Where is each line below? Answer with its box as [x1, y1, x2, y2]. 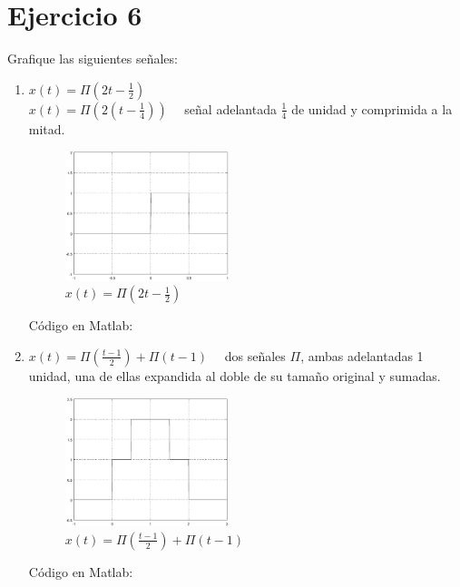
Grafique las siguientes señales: [7, 49, 178, 68]
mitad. [28, 119, 65, 138]
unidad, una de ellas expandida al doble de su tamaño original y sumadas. [28, 366, 441, 385]
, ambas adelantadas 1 [300, 346, 424, 365]
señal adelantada [184, 99, 277, 118]
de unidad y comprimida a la [291, 99, 453, 118]
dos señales [224, 346, 286, 365]
